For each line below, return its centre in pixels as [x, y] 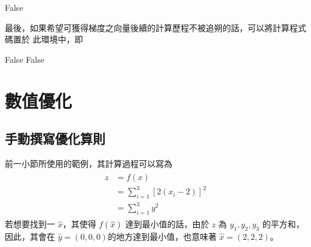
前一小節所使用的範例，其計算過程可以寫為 [89, 163]
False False [25, 59]
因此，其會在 [30, 237]
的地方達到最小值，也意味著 [162, 237]
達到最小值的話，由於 [167, 224]
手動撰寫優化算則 [55, 138]
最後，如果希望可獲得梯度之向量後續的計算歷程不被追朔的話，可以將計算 [147, 27]
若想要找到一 [30, 224]
